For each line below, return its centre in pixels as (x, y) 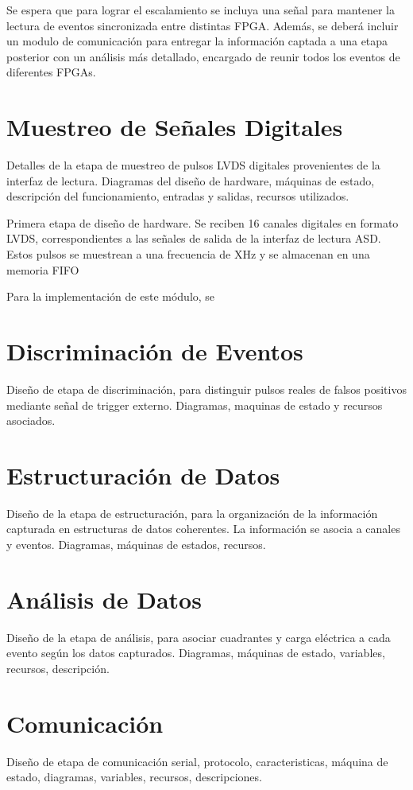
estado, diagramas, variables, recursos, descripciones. (134, 777)
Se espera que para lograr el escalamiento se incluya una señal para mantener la (201, 10)
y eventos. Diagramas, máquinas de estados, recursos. (136, 545)
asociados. (31, 420)
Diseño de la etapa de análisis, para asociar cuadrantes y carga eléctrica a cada (199, 637)
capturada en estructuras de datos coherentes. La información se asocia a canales (203, 529)
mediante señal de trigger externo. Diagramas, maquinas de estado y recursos (195, 405)
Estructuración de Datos (143, 475)
